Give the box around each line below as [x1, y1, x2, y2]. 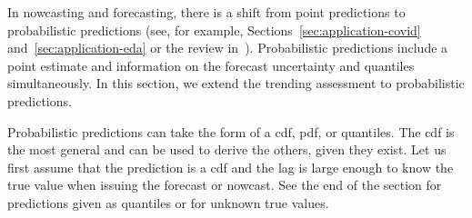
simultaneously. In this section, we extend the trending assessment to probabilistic [7, 74, 465, 93]
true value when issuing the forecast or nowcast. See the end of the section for [7, 175, 442, 194]
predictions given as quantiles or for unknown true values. [7, 193, 329, 212]
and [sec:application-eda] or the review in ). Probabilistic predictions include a [7, 38, 448, 57]
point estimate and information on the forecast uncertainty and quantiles [7, 55, 415, 74]
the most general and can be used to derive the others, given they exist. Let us [7, 140, 447, 159]
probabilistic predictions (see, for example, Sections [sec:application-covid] [7, 20, 421, 39]
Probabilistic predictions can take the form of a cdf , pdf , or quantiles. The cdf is [7, 122, 455, 141]
